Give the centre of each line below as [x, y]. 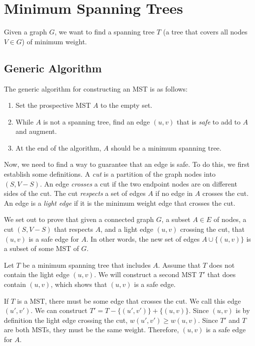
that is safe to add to [209, 121]
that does [222, 274]
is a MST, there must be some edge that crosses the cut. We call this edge [129, 300]
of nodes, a [230, 219]
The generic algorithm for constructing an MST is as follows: [96, 88]
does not [222, 265]
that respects [74, 229]
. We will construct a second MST [145, 274]
